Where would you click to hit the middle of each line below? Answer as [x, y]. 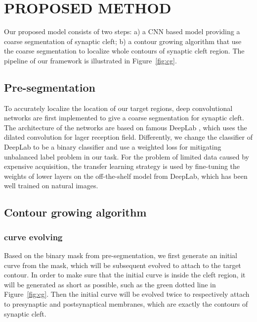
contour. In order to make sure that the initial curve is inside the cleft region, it [125, 275]
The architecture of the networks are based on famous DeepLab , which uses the [126, 127]
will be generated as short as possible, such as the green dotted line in [110, 284]
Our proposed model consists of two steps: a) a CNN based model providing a [122, 31]
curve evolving [33, 237]
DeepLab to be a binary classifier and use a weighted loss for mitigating [113, 147]
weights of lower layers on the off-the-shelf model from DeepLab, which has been [126, 176]
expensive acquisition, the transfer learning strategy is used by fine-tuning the [122, 166]
